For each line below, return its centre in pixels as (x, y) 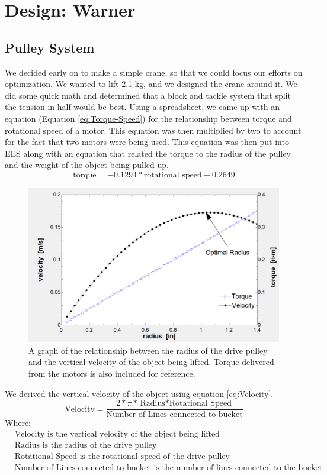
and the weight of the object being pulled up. (87, 165)
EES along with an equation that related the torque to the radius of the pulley (148, 153)
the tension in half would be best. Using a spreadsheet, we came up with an (142, 107)
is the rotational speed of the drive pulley (155, 456)
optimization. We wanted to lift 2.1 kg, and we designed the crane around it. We (151, 84)
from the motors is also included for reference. (112, 373)
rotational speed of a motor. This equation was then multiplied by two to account (153, 130)
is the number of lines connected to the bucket (238, 468)
